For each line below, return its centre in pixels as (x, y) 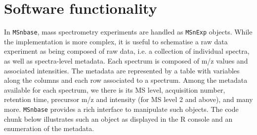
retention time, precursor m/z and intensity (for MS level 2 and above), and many (128, 99)
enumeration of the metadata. (49, 128)
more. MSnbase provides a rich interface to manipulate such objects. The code (121, 109)
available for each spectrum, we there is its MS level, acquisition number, (115, 89)
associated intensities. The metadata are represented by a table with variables (122, 70)
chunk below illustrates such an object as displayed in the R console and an (118, 118)
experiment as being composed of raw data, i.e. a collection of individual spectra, (127, 51)
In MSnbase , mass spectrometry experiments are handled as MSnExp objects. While (128, 32)
